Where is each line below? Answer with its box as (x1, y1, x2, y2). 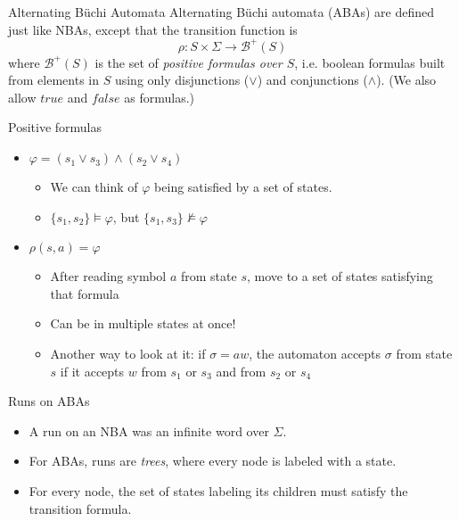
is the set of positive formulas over (94, 53, 283, 71)
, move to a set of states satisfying (246, 267, 433, 285)
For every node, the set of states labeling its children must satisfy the (29, 482, 408, 500)
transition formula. (29, 499, 132, 517)
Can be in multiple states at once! (50, 314, 236, 333)
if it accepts (60, 361, 125, 380)
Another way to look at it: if (50, 344, 206, 363)
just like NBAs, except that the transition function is (8, 20, 298, 38)
